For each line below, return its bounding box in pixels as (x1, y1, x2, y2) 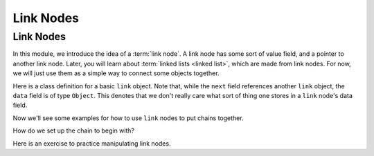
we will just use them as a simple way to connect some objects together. (12, 69, 220, 77)
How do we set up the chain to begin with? (12, 126, 135, 135)
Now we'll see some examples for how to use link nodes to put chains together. (12, 114, 244, 122)
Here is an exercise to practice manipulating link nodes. (12, 139, 171, 148)
